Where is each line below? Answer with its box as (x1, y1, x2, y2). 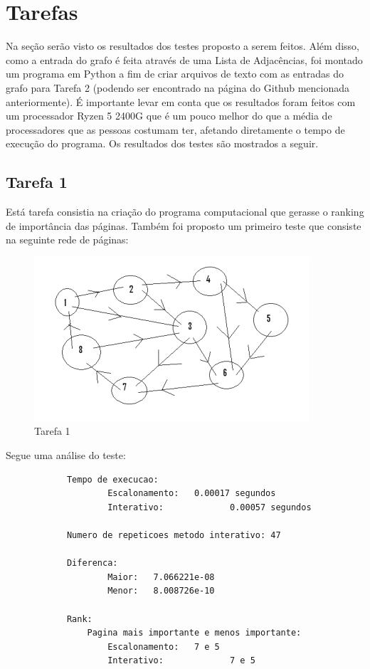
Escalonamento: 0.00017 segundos (107, 488, 276, 499)
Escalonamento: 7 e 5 (107, 641, 220, 652)
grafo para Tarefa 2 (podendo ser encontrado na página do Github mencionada (6, 80, 350, 95)
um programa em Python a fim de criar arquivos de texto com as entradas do (6, 66, 344, 81)
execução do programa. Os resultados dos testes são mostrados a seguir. (6, 136, 319, 151)
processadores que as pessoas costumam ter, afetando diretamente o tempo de (6, 122, 345, 137)
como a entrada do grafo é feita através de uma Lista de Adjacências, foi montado (6, 52, 363, 67)
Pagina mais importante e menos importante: (87, 628, 302, 638)
